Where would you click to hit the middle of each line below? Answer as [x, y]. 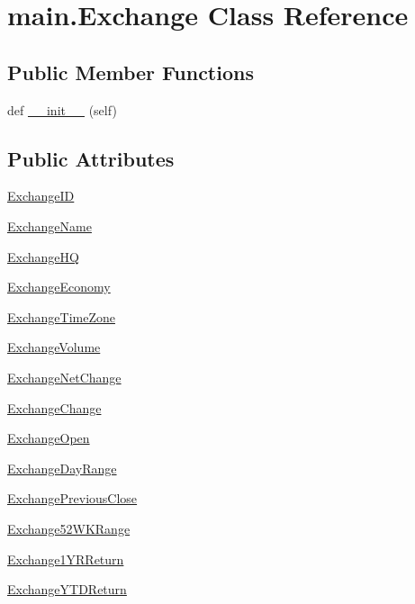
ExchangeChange [54, 407]
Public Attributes [91, 158]
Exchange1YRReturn [66, 559]
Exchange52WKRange [69, 528]
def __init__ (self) [62, 109]
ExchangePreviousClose [72, 498]
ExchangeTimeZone [61, 316]
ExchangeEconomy [59, 287]
